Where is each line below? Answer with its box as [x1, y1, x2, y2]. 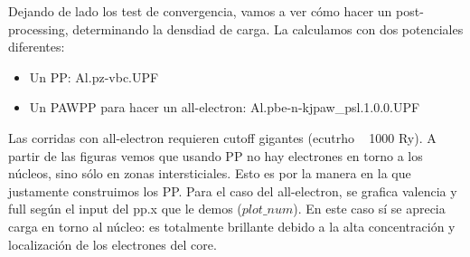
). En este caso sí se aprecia [293, 199, 446, 218]
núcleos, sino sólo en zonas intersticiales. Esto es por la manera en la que [8, 164, 411, 183]
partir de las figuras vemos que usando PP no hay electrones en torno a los [8, 146, 423, 165]
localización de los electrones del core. [8, 234, 217, 253]
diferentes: [8, 37, 65, 56]
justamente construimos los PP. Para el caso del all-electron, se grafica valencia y [8, 181, 457, 200]
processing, [8, 19, 69, 38]
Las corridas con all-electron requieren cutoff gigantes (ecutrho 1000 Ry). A [8, 128, 437, 147]
